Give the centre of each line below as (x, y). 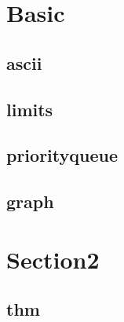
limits (30, 109)
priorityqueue (62, 155)
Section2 (53, 259)
